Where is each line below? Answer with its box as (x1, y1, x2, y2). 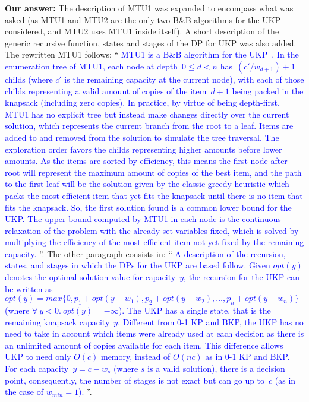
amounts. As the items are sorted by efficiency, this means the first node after (5, 154, 288, 167)
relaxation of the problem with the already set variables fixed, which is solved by (5, 224, 299, 236)
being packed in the (232, 84, 304, 97)
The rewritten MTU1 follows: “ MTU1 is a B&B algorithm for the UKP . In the (5, 48, 299, 61)
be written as (5, 282, 53, 295)
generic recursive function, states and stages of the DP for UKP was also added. (5, 36, 297, 49)
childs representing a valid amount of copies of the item (5, 84, 207, 97)
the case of (5, 385, 44, 398)
